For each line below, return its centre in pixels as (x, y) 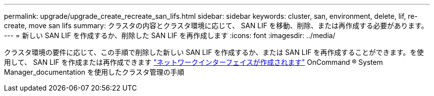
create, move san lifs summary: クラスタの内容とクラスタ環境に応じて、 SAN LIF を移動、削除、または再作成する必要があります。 (216, 25)
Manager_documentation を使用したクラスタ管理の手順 (94, 72)
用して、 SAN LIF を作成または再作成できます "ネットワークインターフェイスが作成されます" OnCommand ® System (193, 62)
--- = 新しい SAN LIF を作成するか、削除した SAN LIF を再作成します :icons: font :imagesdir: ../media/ (170, 35)
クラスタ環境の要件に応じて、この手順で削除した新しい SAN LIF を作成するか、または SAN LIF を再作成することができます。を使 (214, 52)
